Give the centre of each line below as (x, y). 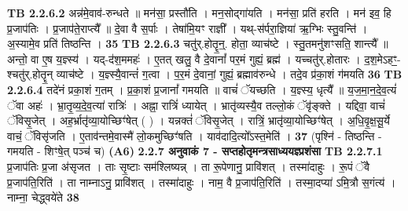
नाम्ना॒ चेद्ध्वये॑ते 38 (43, 197)
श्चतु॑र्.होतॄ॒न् (30, 74)
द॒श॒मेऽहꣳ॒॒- (382, 58)
